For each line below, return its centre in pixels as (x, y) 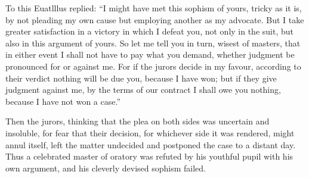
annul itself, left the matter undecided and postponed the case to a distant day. (151, 144)
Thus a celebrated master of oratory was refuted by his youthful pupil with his (149, 156)
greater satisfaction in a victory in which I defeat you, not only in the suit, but (149, 31)
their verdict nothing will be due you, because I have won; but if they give (141, 78)
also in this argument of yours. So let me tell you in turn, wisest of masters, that (153, 43)
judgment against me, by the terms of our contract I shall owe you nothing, (143, 90)
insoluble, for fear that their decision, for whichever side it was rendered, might (150, 132)
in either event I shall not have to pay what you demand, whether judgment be (150, 54)
